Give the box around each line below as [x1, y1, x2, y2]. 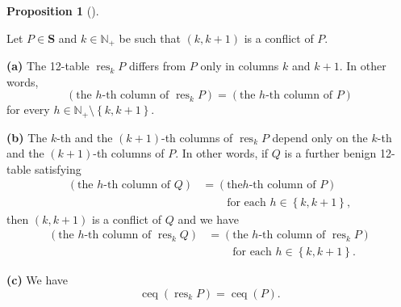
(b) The [6, 128, 48, 145]
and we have [178, 210, 239, 227]
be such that [119, 29, 181, 46]
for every [6, 101, 50, 118]
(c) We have [6, 271, 69, 288]
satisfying [34, 160, 81, 177]
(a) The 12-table [6, 57, 90, 74]
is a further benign [284, 145, 377, 162]
